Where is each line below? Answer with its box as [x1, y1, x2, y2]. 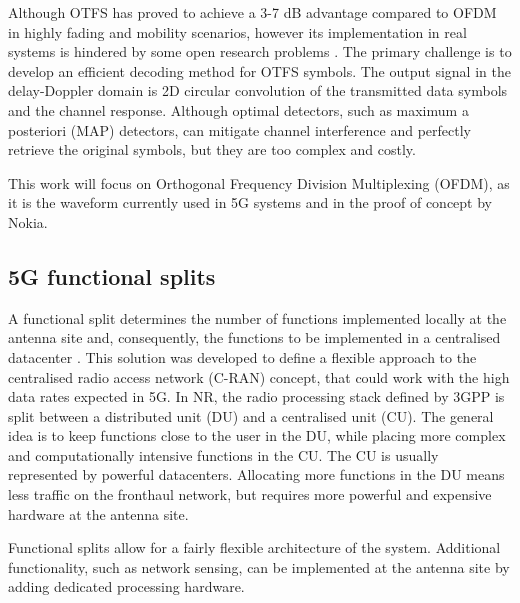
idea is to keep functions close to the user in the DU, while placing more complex [8, 425, 506, 446]
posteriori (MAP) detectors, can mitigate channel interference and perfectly [8, 119, 471, 140]
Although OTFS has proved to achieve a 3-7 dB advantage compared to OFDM [8, 2, 497, 22]
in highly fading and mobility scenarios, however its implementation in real [8, 21, 467, 42]
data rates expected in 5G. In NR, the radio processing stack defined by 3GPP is [8, 386, 505, 407]
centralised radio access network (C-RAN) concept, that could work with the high [8, 366, 510, 387]
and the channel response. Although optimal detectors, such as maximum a [8, 99, 469, 120]
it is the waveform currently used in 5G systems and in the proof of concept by [8, 192, 493, 213]
